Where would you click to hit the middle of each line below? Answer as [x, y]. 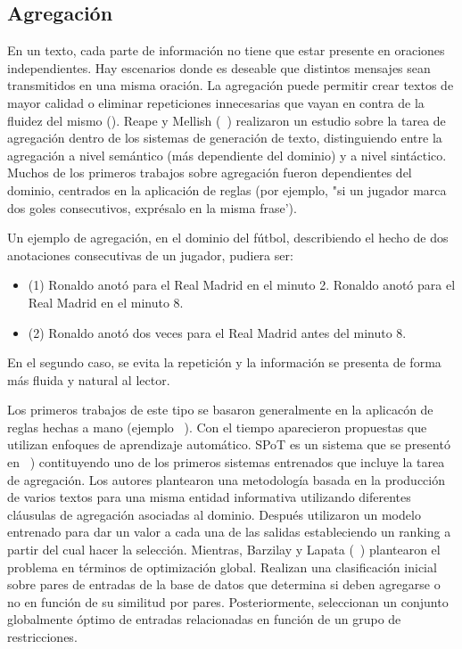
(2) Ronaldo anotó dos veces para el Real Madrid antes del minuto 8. [217, 332]
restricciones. [42, 637]
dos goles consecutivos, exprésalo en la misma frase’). [152, 207]
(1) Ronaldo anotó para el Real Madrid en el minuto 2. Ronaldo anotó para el [242, 285]
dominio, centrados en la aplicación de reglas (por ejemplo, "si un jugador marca [227, 189]
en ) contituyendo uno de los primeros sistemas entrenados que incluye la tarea [226, 462]
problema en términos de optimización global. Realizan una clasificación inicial [222, 567]
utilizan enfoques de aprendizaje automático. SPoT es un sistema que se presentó [229, 444]
